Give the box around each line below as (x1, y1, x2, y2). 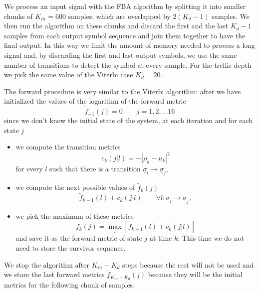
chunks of (4, 10, 33, 21)
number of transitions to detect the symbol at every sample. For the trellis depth (4, 59, 252, 70)
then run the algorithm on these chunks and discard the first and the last (4, 20, 228, 31)
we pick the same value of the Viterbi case (4, 69, 133, 80)
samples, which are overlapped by (68, 10, 171, 21)
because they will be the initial (148, 269, 243, 280)
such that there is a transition (49, 163, 141, 174)
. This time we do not (178, 233, 244, 243)
